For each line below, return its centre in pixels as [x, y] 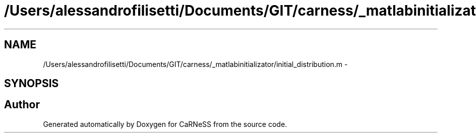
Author [22, 105]
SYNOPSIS [32, 84]
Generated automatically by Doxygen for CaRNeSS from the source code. [165, 124]
